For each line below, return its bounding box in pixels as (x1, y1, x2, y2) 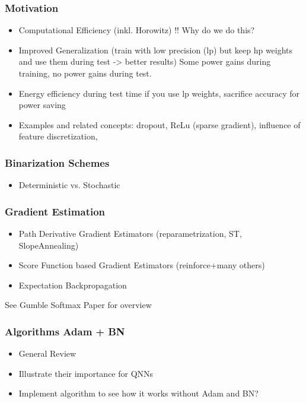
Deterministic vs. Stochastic (18, 179, 120, 191)
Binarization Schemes (5, 155, 110, 170)
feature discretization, (18, 130, 98, 142)
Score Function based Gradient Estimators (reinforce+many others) (18, 259, 265, 271)
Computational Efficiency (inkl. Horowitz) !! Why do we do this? (18, 24, 255, 36)
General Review (18, 347, 76, 360)
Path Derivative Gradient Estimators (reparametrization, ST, (18, 227, 242, 239)
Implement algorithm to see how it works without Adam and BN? (18, 387, 259, 399)
